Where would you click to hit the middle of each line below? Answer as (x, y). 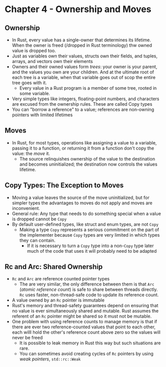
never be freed (27, 338)
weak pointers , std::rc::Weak (50, 359)
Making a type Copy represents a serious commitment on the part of (89, 230)
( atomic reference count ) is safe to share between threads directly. (89, 289)
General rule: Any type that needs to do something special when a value (87, 213)
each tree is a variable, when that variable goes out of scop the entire (84, 77)
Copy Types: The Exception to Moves (64, 186)
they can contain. (37, 240)
